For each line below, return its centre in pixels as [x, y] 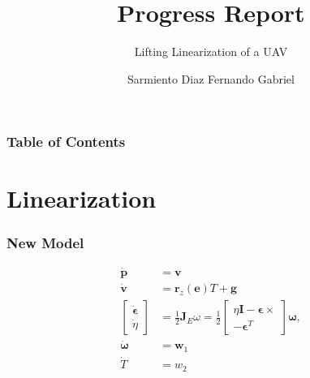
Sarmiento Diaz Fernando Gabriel [211, 78]
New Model [45, 242]
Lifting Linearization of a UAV [211, 52]
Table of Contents [66, 142]
